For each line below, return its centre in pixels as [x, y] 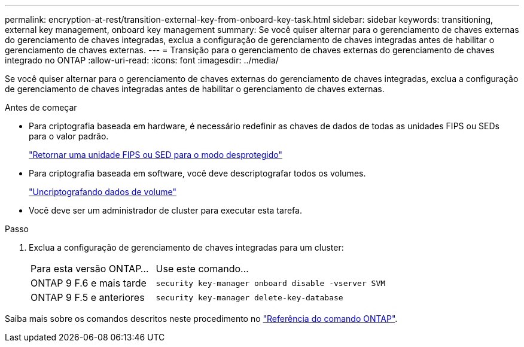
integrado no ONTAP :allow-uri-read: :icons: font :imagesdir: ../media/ [142, 60]
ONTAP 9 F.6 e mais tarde [89, 283]
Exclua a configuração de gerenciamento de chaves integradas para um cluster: [186, 247]
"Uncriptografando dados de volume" [103, 192]
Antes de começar [41, 107]
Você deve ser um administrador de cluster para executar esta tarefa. [165, 210]
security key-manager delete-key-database [249, 297]
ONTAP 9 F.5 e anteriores [88, 297]
